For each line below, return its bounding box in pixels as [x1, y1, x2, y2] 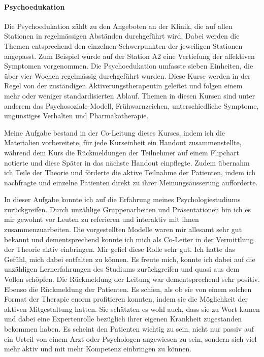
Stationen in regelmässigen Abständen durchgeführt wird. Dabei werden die [4, 30, 240, 41]
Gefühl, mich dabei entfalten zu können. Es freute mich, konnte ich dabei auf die [4, 253, 255, 264]
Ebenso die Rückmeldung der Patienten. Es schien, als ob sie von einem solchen [4, 283, 252, 294]
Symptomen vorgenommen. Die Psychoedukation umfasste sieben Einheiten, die [4, 60, 253, 71]
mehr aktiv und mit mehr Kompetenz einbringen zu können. [4, 343, 192, 354]
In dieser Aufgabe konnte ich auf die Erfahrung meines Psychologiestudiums [4, 194, 241, 205]
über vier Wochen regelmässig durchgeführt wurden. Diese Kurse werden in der [4, 70, 251, 81]
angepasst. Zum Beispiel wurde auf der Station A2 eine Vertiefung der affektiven [4, 50, 255, 61]
